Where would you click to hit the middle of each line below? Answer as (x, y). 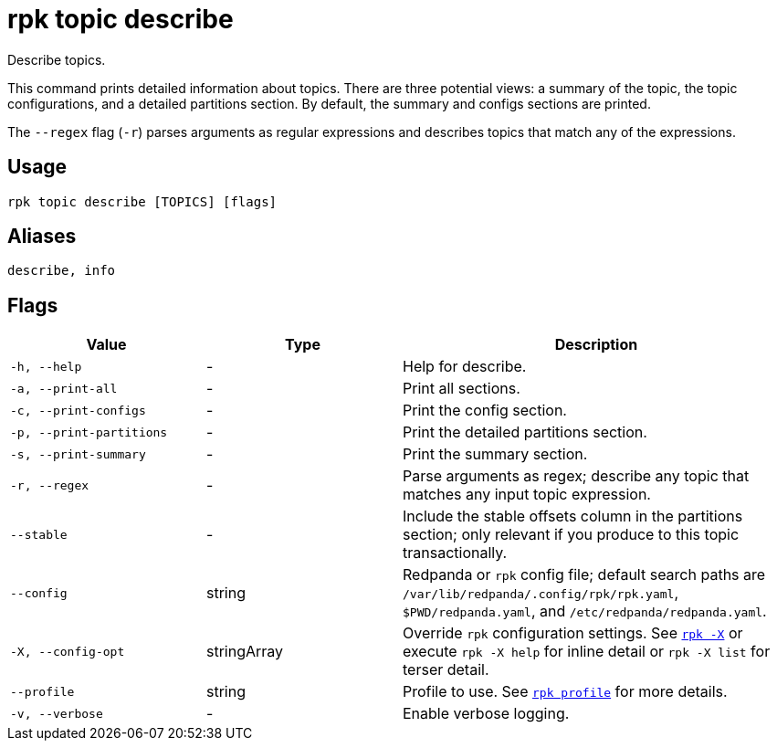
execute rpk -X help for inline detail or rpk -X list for (587, 652)
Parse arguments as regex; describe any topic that (576, 476)
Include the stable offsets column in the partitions (573, 516)
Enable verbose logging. (486, 714)
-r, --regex (50, 485)
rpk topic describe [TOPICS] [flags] (142, 201)
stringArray (245, 652)
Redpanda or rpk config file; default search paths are (584, 575)
